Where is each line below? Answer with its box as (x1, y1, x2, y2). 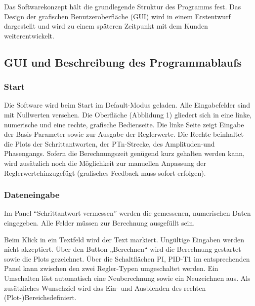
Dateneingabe (4, 189, 60, 201)
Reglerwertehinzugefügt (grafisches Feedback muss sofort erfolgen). (4, 167, 206, 178)
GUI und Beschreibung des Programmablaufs (4, 54, 242, 70)
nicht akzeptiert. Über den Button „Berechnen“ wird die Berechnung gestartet (4, 244, 241, 254)
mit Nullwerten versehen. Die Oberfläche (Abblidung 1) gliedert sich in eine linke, (4, 109, 252, 119)
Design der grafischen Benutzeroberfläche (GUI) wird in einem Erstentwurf (4, 11, 231, 21)
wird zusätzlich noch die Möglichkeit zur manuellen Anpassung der (4, 157, 207, 168)
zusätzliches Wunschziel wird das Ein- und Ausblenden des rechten (4, 282, 206, 293)
